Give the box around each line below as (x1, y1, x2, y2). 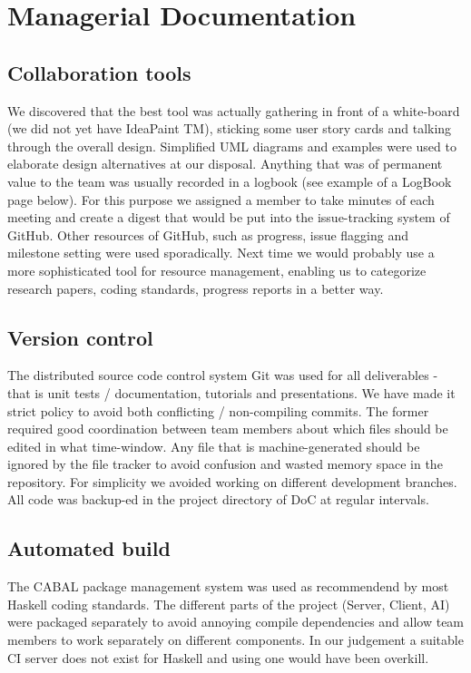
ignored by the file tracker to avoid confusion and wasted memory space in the (7, 454, 443, 473)
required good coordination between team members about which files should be (7, 419, 448, 438)
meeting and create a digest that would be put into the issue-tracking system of (7, 208, 450, 227)
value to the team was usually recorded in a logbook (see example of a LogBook (7, 171, 452, 190)
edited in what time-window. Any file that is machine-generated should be (7, 436, 420, 455)
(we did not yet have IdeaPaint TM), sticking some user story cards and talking (7, 119, 452, 138)
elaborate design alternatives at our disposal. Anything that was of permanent (7, 154, 443, 173)
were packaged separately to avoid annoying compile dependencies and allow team (7, 612, 465, 631)
